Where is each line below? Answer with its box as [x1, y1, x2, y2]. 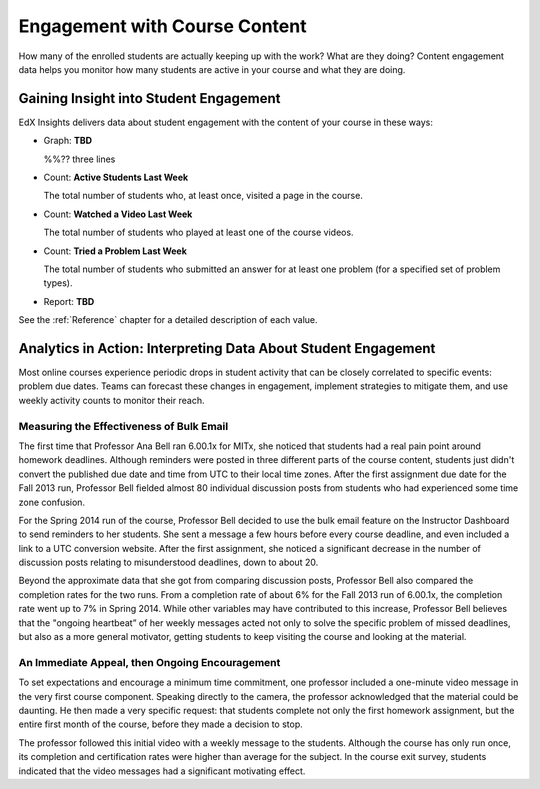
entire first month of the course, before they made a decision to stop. [18, 718, 304, 730]
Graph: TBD [43, 135, 93, 147]
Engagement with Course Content [18, 15, 307, 37]
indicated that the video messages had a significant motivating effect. [18, 765, 306, 777]
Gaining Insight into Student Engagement [18, 90, 281, 107]
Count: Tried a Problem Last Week [43, 245, 187, 257]
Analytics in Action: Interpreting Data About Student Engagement [18, 340, 436, 357]
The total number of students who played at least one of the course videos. [43, 226, 354, 239]
